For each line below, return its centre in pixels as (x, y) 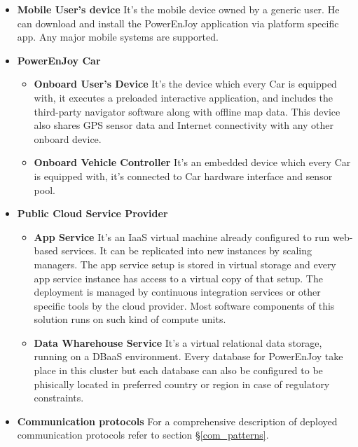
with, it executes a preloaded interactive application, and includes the (184, 97)
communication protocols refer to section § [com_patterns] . (143, 435)
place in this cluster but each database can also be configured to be (178, 370)
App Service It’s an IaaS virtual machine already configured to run (182, 236)
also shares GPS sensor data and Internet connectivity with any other (184, 125)
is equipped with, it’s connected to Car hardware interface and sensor (183, 176)
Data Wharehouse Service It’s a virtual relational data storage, (178, 342)
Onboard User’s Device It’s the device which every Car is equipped (185, 84)
